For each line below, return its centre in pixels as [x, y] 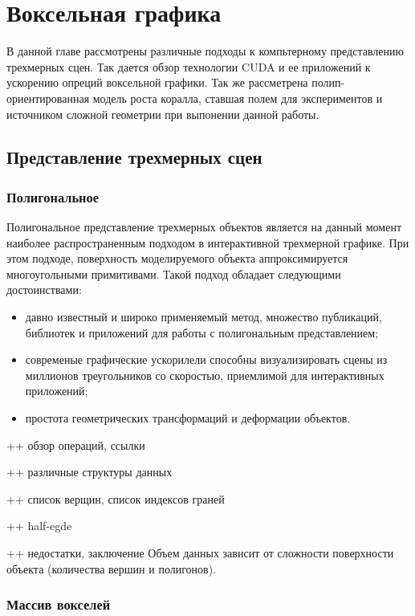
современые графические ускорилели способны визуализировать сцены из [206, 359]
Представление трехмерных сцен [134, 157]
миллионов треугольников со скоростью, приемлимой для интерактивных [205, 375]
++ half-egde [39, 526]
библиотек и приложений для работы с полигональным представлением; [202, 332]
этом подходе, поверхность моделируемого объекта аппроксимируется [177, 258]
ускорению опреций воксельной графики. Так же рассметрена [157, 82]
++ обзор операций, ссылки [76, 445]
